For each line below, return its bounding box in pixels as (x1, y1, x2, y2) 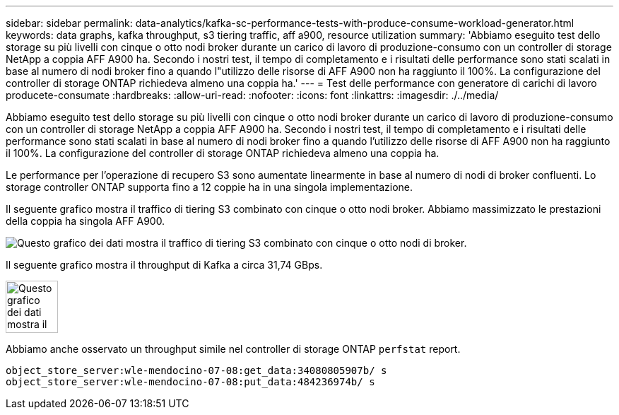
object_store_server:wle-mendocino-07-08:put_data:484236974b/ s (6, 376, 375, 387)
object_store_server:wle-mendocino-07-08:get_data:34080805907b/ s (6, 365, 387, 376)
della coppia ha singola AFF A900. (6, 215, 165, 227)
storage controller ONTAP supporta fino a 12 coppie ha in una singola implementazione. (6, 181, 413, 193)
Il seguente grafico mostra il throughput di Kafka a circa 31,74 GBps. (6, 259, 323, 271)
